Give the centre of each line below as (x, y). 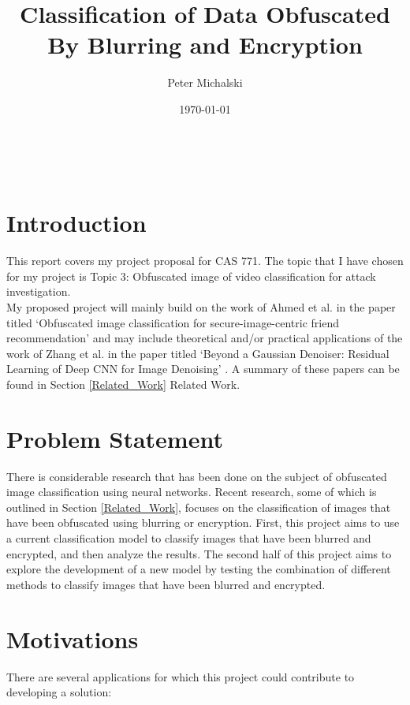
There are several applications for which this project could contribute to (181, 676)
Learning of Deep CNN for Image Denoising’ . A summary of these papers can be (203, 369)
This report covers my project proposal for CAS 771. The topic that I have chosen (205, 261)
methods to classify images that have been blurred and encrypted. (166, 584)
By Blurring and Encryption (205, 45)
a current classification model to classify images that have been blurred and (189, 538)
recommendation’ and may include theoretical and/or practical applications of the (205, 338)
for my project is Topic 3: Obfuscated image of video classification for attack (191, 276)
